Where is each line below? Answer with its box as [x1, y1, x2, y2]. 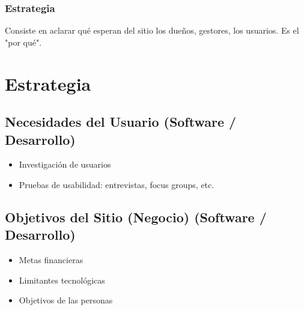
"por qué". [5, 35, 42, 48]
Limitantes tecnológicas [19, 273, 105, 286]
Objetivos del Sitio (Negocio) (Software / [5, 207, 267, 226]
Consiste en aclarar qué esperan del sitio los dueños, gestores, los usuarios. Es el [5, 24, 299, 37]
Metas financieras [19, 254, 84, 266]
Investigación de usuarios [19, 158, 111, 171]
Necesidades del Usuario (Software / [5, 112, 237, 131]
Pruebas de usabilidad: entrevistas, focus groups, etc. [19, 178, 214, 190]
